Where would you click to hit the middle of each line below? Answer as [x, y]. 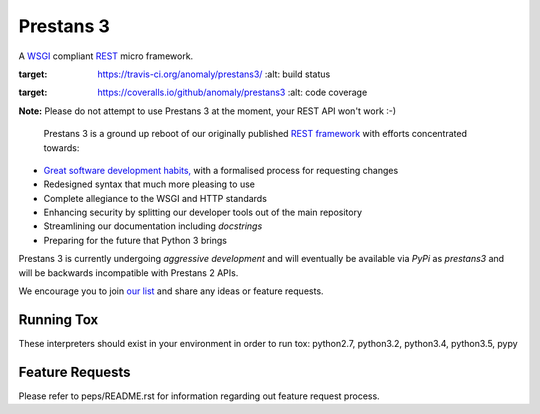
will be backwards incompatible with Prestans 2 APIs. [128, 272]
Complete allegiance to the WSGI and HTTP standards [155, 198]
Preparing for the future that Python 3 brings [135, 240]
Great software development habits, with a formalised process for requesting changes [221, 170]
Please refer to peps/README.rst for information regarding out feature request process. [199, 396]
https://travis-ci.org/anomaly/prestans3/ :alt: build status [214, 74]
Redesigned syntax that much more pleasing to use [149, 184]
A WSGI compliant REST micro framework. [106, 56]
